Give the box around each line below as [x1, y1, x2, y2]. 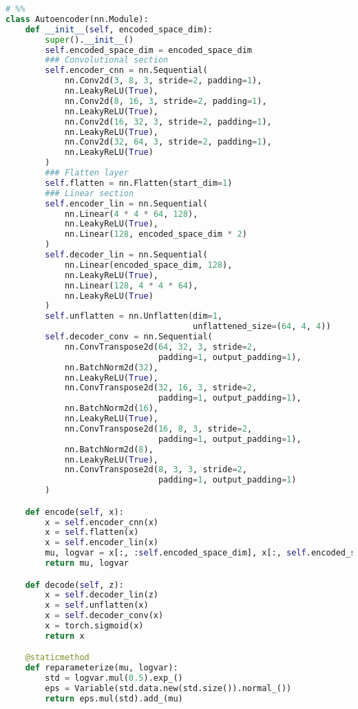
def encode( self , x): [25, 507, 124, 517]
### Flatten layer [45, 168, 129, 178]
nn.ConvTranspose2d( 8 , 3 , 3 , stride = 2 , [64, 465, 247, 475]
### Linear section [45, 188, 134, 198]
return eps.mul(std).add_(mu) [45, 693, 183, 703]
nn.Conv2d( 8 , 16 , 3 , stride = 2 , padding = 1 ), [64, 96, 267, 106]
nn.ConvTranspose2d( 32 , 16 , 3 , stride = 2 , [64, 383, 257, 393]
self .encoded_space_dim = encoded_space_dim [45, 45, 252, 55]
